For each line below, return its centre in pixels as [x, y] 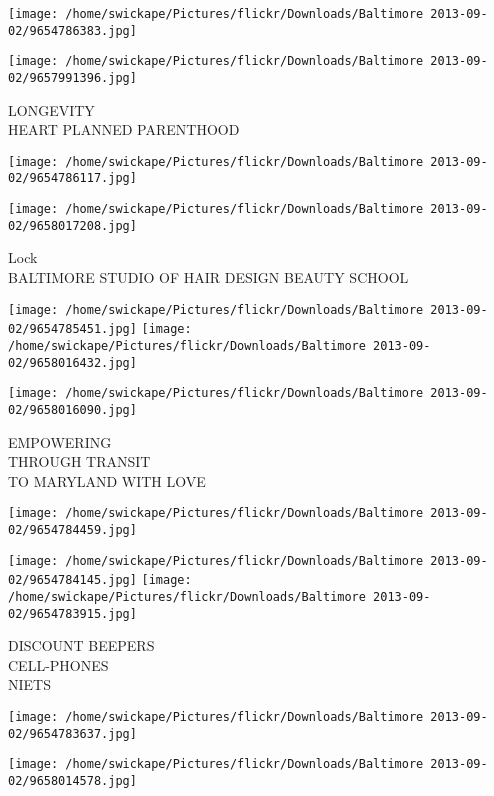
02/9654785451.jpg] [72, 329]
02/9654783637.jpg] [72, 733]
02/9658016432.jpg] [72, 362]
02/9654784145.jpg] [72, 580]
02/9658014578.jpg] [72, 781]
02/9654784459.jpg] [72, 530]
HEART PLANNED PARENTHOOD [124, 129]
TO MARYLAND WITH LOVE [107, 480]
